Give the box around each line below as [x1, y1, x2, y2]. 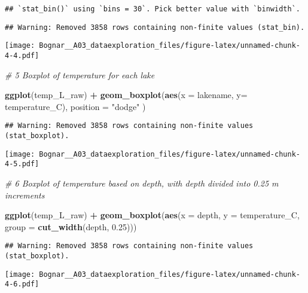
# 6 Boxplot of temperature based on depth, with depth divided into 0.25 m [5, 177, 279, 190]
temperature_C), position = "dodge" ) [5, 100, 146, 112]
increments [5, 188, 45, 201]
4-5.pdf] [5, 160, 39, 169]
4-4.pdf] [5, 51, 39, 60]
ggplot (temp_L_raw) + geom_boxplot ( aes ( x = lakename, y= [5, 88, 248, 101]
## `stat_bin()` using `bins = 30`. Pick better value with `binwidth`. [5, 5, 300, 13]
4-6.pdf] [5, 280, 39, 289]
